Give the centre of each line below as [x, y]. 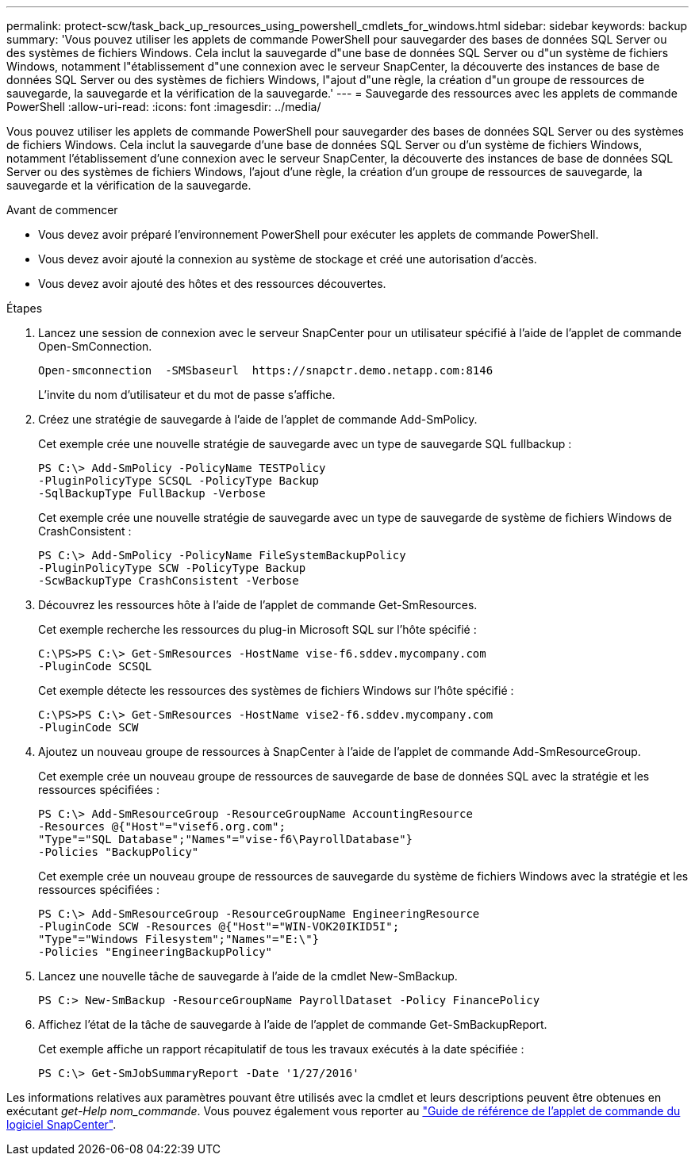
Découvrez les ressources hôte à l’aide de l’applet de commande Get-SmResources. [258, 605]
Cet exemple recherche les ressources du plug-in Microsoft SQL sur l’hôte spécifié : [257, 629]
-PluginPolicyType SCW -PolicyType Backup [172, 568]
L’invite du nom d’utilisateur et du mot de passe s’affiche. [187, 395]
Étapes [25, 308]
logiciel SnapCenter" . [61, 1124]
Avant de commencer [62, 210]
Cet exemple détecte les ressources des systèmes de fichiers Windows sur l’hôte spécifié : [276, 690]
